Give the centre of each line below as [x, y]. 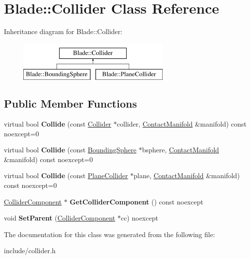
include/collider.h [30, 250]
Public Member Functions [70, 103]
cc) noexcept [139, 218]
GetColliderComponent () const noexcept [136, 201]
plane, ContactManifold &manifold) [187, 176]
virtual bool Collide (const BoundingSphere [70, 150]
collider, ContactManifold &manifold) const [182, 124]
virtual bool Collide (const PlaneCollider [66, 176]
